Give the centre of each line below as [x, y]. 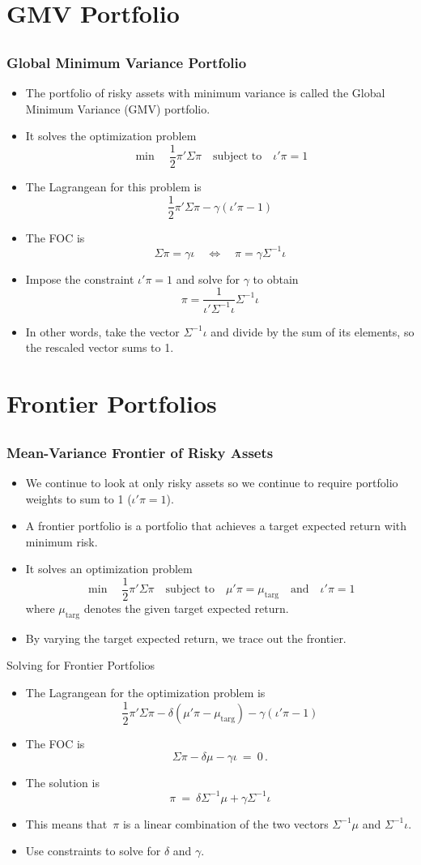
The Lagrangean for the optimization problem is [145, 692]
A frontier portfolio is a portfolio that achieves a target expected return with [216, 526]
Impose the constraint [80, 278]
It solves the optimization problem [111, 136]
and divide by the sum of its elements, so [313, 331]
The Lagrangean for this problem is [113, 186]
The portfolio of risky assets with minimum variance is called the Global [205, 93]
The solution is [62, 782]
